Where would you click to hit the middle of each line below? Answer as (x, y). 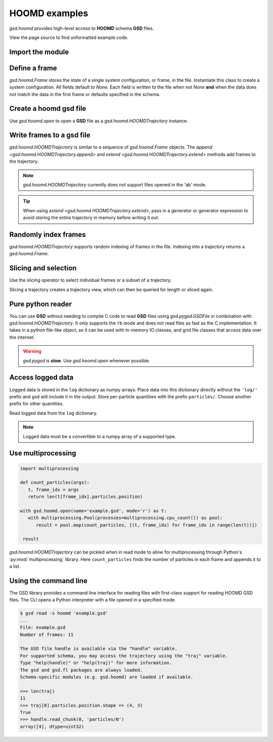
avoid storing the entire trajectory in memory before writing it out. (91, 218)
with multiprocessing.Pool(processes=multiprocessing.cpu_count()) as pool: (125, 518)
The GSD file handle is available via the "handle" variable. (99, 649)
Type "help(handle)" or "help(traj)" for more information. (96, 663)
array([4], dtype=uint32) (52, 726)
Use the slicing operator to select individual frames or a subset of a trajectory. (90, 280)
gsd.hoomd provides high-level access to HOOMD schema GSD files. (82, 28)
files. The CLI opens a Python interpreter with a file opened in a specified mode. (93, 600)
